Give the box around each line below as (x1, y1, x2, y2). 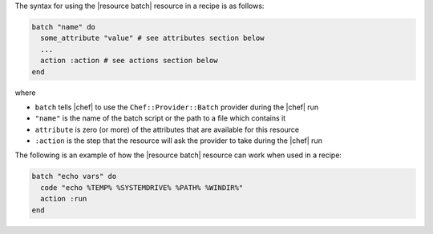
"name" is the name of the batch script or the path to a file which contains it (34, 113, 286, 123)
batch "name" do (31, 22, 96, 31)
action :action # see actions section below (40, 56, 218, 65)
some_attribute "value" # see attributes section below (40, 34, 265, 43)
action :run (40, 194, 87, 204)
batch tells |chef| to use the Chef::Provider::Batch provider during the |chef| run (34, 102, 319, 112)
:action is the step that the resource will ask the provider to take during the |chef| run (34, 136, 322, 145)
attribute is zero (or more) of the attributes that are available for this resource (34, 125, 300, 134)
